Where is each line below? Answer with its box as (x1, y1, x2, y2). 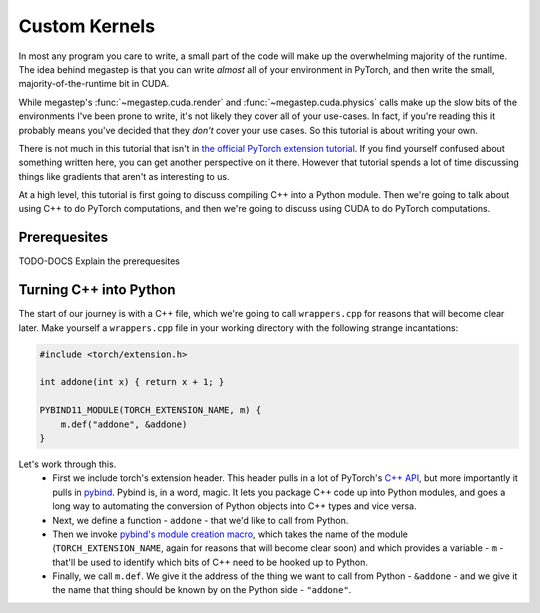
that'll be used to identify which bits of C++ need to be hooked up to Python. (52, 556, 369, 568)
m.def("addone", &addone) (60, 418, 188, 430)
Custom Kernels (18, 15, 155, 37)
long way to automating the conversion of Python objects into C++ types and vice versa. (52, 500, 417, 512)
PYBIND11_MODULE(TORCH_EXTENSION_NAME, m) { (39, 405, 262, 416)
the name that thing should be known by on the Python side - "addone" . (52, 584, 352, 596)
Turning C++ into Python (18, 281, 176, 299)
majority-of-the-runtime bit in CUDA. (18, 78, 170, 90)
